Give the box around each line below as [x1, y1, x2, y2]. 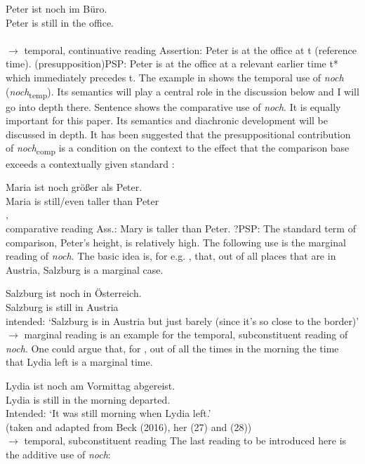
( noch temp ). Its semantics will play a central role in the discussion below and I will [6, 84, 359, 100]
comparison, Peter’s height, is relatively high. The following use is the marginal [6, 234, 346, 249]
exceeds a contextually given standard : [6, 156, 175, 171]
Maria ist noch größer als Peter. [6, 180, 142, 194]
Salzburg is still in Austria [6, 299, 119, 314]
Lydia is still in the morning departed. [6, 392, 171, 406]
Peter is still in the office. [6, 15, 114, 29]
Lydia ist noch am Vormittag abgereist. [6, 378, 175, 392]
